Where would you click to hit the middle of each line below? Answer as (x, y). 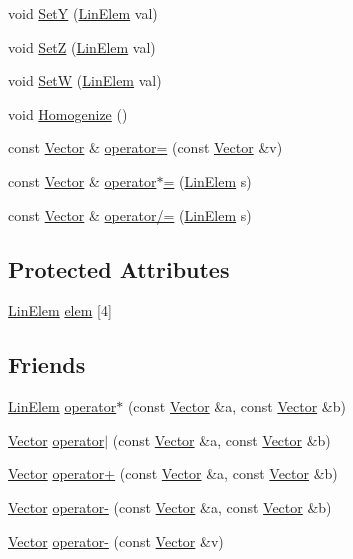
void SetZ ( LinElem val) (82, 46)
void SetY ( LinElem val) (83, 13)
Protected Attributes (119, 268)
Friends (47, 364)
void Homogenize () (68, 113)
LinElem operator (62, 406)
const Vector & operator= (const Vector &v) (145, 147)
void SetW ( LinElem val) (85, 80)
